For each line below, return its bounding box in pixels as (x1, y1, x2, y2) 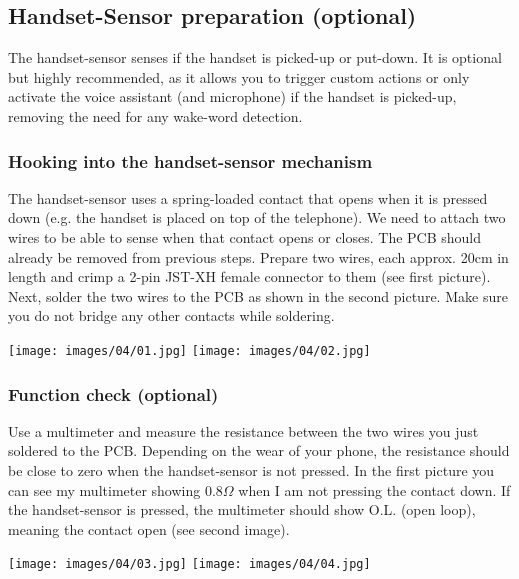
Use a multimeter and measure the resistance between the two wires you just (8, 420, 479, 441)
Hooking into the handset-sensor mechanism (8, 148, 373, 173)
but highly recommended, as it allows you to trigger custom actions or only (8, 66, 470, 87)
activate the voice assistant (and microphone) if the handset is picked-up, (8, 86, 457, 107)
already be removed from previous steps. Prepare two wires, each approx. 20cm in (8, 246, 509, 267)
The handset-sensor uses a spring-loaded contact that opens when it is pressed (8, 187, 488, 208)
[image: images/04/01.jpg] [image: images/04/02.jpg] (8, 343, 371, 358)
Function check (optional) (8, 381, 219, 406)
